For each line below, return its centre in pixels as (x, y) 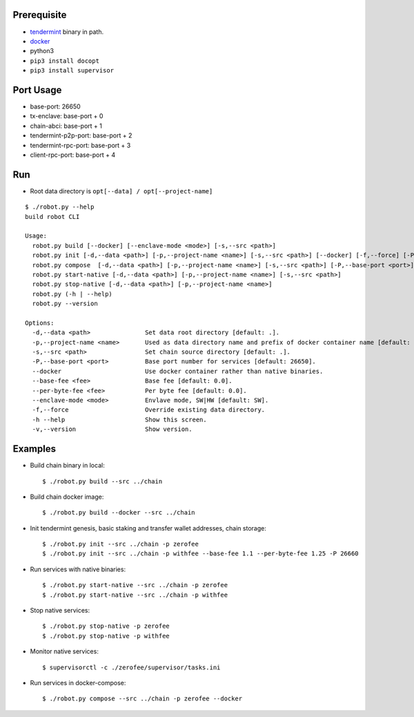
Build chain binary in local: (67, 466)
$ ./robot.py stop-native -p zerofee (106, 626)
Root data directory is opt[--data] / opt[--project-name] (121, 191)
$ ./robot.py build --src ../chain (102, 481)
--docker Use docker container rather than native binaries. (178, 371)
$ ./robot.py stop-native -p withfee (106, 636)
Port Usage (37, 90)
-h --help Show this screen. (119, 419)
